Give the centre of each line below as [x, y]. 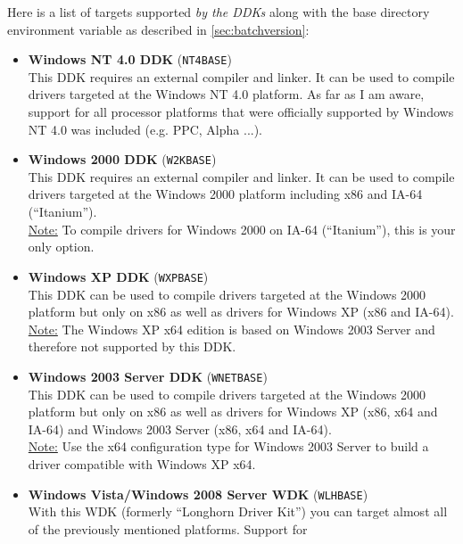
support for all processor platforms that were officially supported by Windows [241, 112]
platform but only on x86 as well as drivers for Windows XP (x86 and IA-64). [241, 312]
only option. [61, 247]
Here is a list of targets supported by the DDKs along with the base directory [219, 12]
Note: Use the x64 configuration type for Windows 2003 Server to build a [228, 446]
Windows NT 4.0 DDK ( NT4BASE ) [130, 59]
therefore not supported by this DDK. [132, 346]
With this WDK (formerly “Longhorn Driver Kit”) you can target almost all [238, 511]
